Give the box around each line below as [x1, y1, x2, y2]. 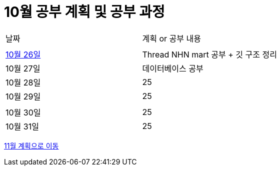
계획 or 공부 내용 [142, 33, 201, 43]
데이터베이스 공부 [142, 63, 203, 73]
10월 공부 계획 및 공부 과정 [4, 3, 165, 20]
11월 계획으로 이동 [4, 141, 59, 150]
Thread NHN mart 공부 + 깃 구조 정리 [142, 49, 277, 59]
